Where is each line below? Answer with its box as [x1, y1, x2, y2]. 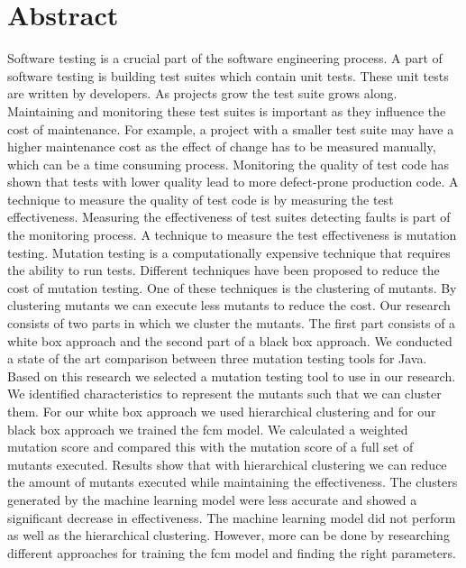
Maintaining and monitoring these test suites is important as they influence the [7, 101, 446, 120]
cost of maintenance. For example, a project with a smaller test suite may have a [7, 119, 454, 138]
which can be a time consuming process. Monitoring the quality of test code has [7, 154, 450, 173]
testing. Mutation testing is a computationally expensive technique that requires [7, 243, 451, 261]
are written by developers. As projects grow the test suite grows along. [7, 84, 397, 103]
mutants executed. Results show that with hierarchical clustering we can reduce [7, 454, 447, 473]
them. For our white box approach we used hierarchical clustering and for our [7, 402, 436, 420]
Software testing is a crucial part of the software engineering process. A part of [7, 49, 443, 68]
